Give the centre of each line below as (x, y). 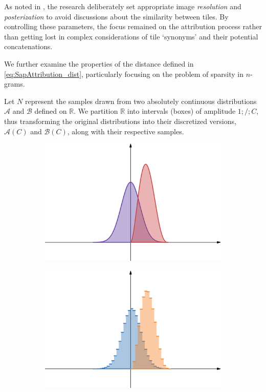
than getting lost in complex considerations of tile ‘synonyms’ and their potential (131, 36)
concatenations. (28, 46)
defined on (51, 111)
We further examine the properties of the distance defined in (99, 63)
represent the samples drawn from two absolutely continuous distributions (141, 101)
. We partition (96, 111)
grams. (15, 84)
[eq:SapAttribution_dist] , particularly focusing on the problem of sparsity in (124, 74)
